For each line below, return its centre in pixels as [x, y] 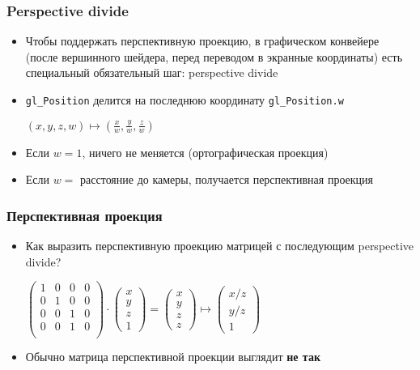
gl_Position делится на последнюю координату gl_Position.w [185, 100]
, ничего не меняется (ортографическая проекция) [205, 152]
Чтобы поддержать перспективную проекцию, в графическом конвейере [202, 41]
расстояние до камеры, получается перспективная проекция [227, 179]
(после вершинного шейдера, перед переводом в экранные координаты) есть [214, 56]
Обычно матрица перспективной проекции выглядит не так [173, 357]
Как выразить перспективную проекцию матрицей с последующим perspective [220, 246]
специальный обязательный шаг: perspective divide [152, 72]
